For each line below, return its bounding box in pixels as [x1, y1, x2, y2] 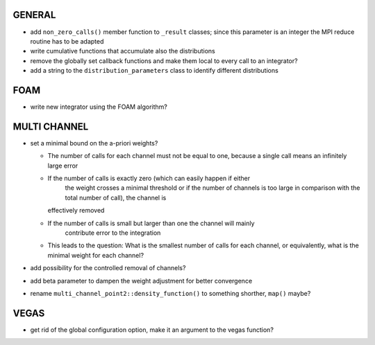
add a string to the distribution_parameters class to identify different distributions [30, 67, 279, 75]
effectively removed [47, 206, 105, 215]
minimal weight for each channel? [47, 251, 144, 259]
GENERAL [12, 9, 56, 21]
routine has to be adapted [30, 37, 104, 45]
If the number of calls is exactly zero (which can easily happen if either [47, 174, 251, 183]
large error [47, 161, 78, 170]
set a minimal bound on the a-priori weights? [30, 139, 158, 147]
